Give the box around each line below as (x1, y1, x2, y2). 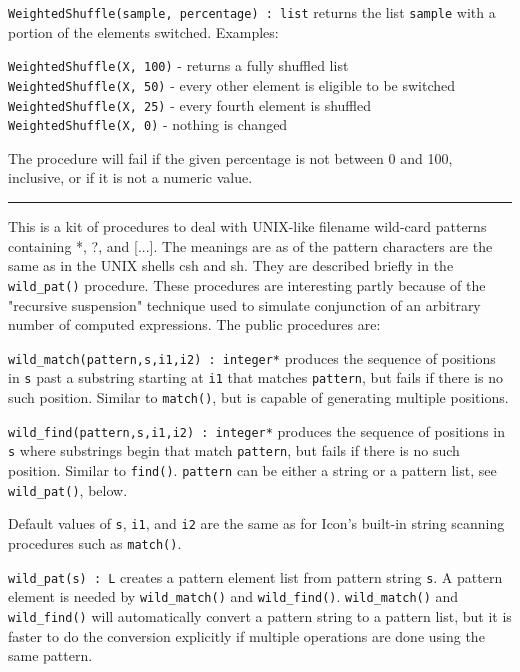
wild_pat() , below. (8, 479, 128, 500)
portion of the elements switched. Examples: (8, 21, 279, 42)
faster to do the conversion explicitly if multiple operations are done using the (8, 625, 485, 646)
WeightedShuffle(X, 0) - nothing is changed (8, 114, 288, 135)
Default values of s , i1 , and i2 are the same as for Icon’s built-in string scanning (8, 513, 505, 534)
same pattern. (8, 645, 93, 666)
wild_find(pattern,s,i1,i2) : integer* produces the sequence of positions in (8, 420, 505, 441)
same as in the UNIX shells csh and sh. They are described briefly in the (8, 255, 454, 276)
